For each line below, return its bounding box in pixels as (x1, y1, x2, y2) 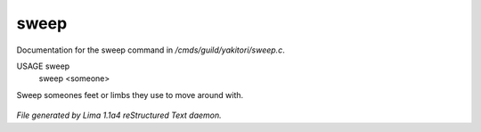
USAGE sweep (16, 61, 70, 71)
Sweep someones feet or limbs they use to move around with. (16, 89, 244, 100)
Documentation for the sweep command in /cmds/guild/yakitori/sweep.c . (16, 45, 285, 55)
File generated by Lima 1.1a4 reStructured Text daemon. (16, 110, 222, 120)
